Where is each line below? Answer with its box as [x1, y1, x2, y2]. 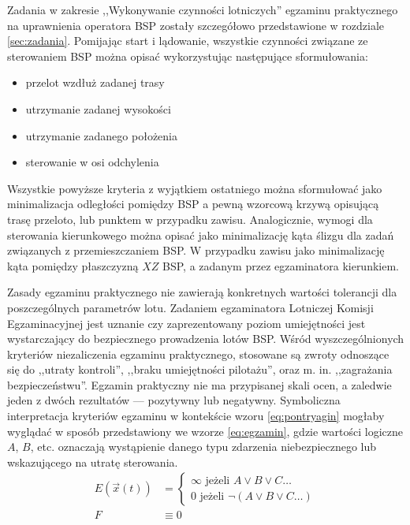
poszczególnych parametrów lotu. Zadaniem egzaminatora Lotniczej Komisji [7, 299, 374, 315]
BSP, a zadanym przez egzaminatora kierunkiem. [162, 257, 399, 274]
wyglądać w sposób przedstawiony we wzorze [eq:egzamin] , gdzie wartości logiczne [7, 423, 404, 439]
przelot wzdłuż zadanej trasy [25, 74, 165, 91]
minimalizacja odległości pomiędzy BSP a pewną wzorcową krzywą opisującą [7, 195, 379, 212]
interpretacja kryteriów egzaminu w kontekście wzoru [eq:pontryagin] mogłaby [7, 408, 385, 424]
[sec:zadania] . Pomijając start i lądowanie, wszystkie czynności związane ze [7, 32, 368, 49]
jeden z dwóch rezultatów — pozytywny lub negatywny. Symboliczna [7, 392, 341, 408]
